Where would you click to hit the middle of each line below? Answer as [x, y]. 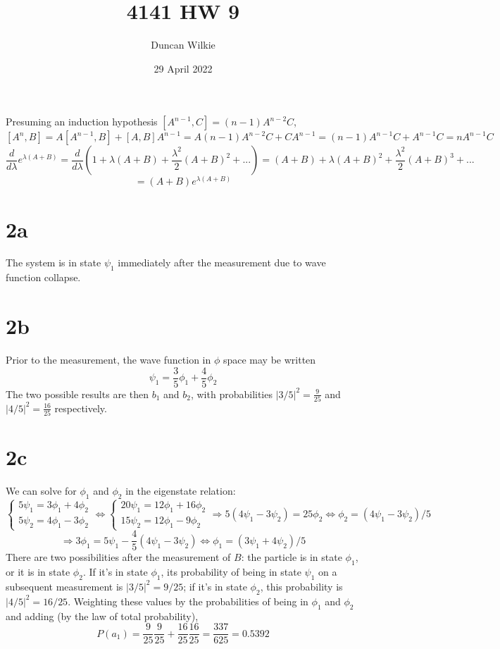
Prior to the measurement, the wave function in [108, 359]
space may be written [269, 359]
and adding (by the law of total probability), [102, 616]
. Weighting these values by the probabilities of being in [188, 601]
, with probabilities [231, 394]
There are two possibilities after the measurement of [118, 557]
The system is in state [54, 262]
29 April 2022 [183, 68]
